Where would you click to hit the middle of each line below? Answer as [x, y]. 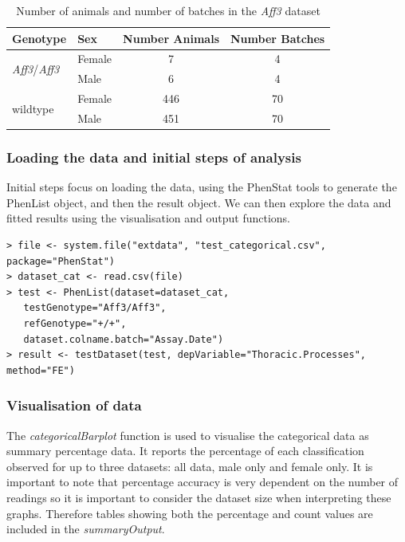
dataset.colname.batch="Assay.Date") [124, 339]
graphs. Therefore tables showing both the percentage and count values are [190, 513]
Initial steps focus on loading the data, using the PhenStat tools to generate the [202, 187]
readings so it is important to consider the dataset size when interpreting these [199, 497]
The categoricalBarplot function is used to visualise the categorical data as [188, 435]
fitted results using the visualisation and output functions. [149, 218]
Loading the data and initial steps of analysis [154, 157]
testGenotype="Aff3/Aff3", [95, 308]
